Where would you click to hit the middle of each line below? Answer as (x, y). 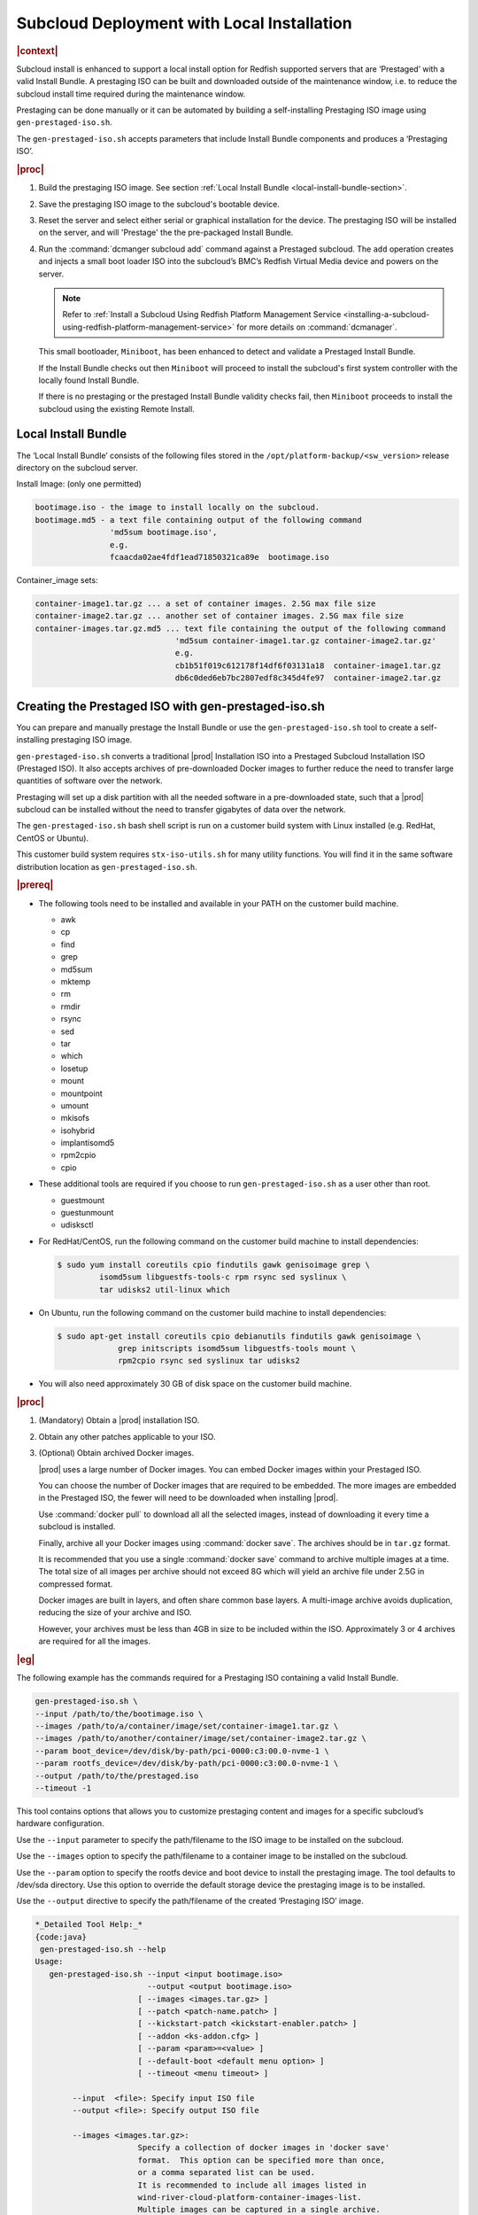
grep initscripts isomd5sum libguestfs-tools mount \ (237, 1348)
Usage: (49, 1962)
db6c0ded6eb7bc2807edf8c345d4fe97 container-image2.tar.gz (308, 678)
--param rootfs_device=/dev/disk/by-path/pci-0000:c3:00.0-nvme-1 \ (187, 1764)
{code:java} (61, 1937)
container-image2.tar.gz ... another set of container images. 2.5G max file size (220, 616)
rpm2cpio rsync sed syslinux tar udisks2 (209, 1361)
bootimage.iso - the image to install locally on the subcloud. (177, 508)
